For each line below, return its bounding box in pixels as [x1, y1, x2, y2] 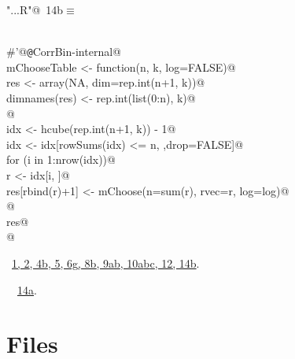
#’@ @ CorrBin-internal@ [6, 43, 121, 60]
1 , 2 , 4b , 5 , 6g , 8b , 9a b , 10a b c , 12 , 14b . [12, 254, 200, 271]
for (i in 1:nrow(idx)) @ [6, 151, 116, 168]
